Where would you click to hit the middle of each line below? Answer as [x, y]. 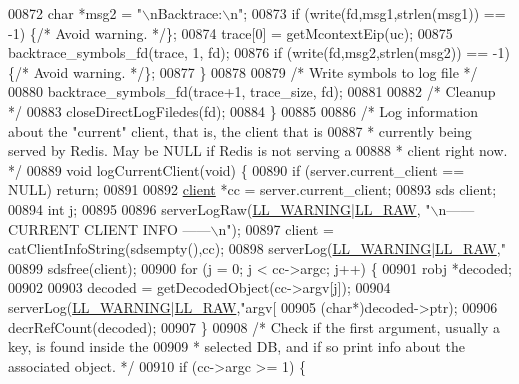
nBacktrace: [186, 13]
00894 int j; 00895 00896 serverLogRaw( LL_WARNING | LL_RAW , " [219, 208]
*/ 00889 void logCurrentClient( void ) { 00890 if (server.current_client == [236, 169]
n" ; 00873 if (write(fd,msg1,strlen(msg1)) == [368, 13]
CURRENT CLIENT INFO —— [109, 228]
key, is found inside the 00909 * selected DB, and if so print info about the [236, 346]
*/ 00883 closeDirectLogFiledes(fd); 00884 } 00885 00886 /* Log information [243, 110]
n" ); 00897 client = [276, 228]
